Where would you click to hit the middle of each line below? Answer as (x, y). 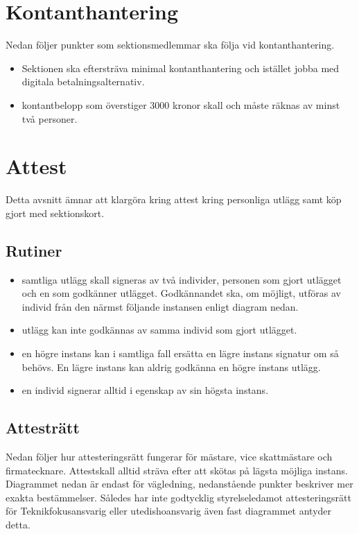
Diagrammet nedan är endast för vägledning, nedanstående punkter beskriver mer (179, 484)
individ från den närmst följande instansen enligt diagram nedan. (160, 306)
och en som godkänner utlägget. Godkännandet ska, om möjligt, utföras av (181, 293)
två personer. (50, 118)
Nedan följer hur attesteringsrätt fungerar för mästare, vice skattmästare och (169, 456)
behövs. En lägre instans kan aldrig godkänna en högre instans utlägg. (171, 367)
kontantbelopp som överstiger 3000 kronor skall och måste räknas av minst (181, 104)
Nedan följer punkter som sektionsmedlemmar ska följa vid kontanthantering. (170, 45)
